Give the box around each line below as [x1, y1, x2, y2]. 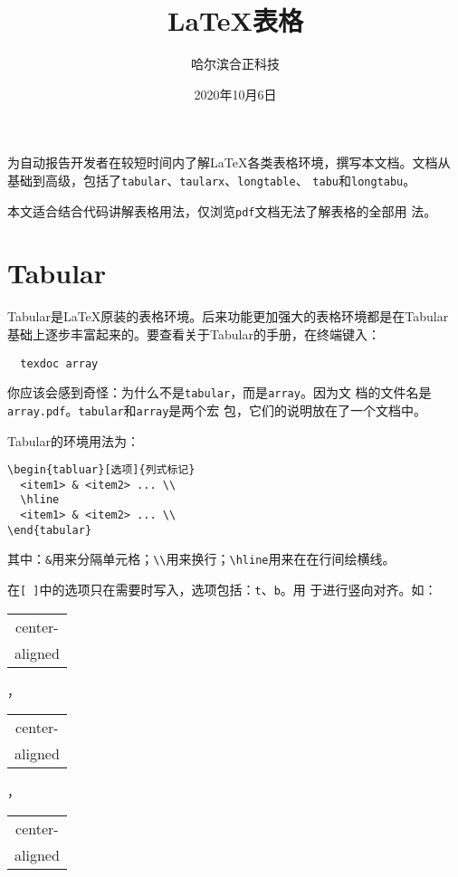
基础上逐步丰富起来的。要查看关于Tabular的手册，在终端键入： [7, 324, 380, 343]
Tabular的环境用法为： [7, 431, 139, 450]
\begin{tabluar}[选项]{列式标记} [7, 463, 196, 477]
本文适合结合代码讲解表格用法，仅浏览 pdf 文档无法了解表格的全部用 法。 [7, 201, 437, 220]
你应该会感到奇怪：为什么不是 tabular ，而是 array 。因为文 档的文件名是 [7, 383, 432, 402]
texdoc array [20, 357, 99, 370]
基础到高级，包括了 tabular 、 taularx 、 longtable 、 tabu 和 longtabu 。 [7, 170, 416, 189]
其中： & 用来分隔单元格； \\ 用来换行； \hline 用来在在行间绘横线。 [7, 549, 396, 568]
